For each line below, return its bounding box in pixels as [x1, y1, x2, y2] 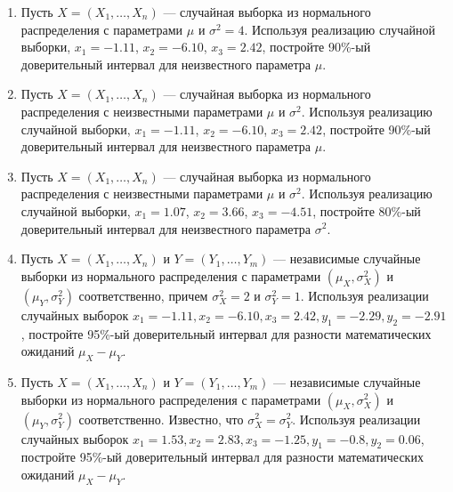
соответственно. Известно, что [78, 409, 244, 428]
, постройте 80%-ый [312, 201, 421, 220]
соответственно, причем [78, 286, 208, 304]
